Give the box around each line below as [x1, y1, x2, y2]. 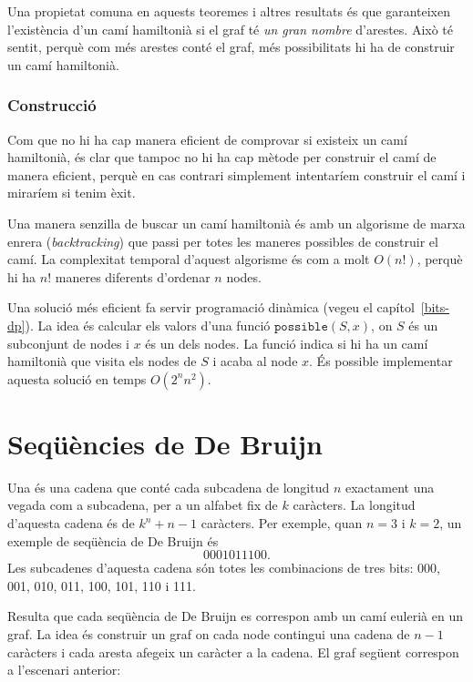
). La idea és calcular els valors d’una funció [25, 315, 271, 334]
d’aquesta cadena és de [7, 514, 135, 533]
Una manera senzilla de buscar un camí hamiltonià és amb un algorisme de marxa [7, 213, 466, 232]
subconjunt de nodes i [7, 333, 129, 352]
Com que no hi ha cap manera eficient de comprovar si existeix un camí [7, 129, 407, 148]
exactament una [345, 477, 435, 496]
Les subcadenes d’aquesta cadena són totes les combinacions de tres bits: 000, [7, 558, 440, 577]
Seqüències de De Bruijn [7, 424, 323, 462]
